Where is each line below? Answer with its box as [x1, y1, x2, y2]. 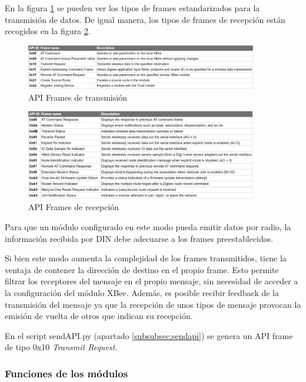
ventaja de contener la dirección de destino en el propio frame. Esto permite [5, 263, 279, 275]
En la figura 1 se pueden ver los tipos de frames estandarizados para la [5, 2, 260, 14]
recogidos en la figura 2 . [5, 25, 91, 37]
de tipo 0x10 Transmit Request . [5, 341, 118, 353]
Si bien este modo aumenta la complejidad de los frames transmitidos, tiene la [5, 252, 287, 264]
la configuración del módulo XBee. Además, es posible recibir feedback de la [5, 286, 280, 298]
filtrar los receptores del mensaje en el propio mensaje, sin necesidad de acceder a [5, 275, 298, 287]
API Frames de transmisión [28, 91, 127, 103]
